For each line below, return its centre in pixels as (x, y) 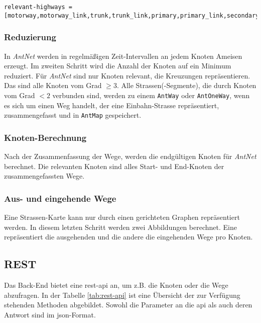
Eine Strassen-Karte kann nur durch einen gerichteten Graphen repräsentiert (122, 217)
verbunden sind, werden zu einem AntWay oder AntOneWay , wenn (151, 95)
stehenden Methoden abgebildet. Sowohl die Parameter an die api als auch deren (128, 305)
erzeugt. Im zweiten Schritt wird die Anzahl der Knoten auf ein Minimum (118, 66)
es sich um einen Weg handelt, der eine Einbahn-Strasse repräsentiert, (112, 105)
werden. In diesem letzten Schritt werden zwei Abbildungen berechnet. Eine (120, 227)
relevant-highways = (38, 7)
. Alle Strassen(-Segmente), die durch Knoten (186, 85)
